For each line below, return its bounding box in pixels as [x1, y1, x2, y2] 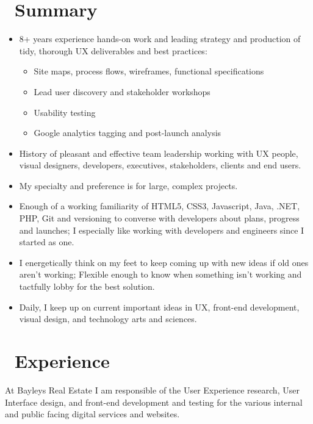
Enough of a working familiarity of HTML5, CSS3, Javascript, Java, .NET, [19, 199, 300, 212]
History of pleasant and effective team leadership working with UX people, [19, 146, 298, 159]
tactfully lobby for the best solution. [19, 280, 155, 293]
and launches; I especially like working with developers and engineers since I [19, 223, 304, 236]
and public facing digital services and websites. [5, 408, 180, 420]
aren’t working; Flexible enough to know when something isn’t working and [19, 268, 302, 281]
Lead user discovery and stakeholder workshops [34, 85, 210, 98]
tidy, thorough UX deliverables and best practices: [19, 44, 207, 57]
